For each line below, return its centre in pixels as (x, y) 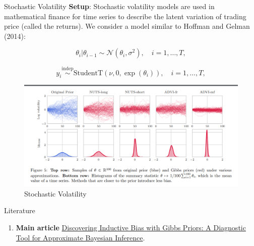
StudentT (88, 73)
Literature (20, 210)
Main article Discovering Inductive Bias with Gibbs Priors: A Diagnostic (131, 227)
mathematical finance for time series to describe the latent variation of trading (125, 16)
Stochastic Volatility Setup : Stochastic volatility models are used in (109, 6)
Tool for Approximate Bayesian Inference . (80, 237)
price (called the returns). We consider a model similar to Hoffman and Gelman (127, 26)
